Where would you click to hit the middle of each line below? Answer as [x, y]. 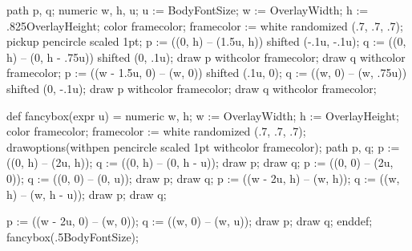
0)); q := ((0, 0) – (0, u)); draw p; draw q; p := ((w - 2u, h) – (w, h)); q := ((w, [203, 178]
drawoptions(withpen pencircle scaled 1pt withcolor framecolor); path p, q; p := [203, 146]
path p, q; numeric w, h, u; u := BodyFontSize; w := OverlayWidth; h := [188, 10]
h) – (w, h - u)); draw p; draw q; [87, 194]
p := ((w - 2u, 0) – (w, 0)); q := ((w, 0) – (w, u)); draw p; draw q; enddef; [190, 221]
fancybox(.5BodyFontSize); [73, 236]
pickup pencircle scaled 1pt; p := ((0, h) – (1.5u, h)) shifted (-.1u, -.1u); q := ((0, [206, 41]
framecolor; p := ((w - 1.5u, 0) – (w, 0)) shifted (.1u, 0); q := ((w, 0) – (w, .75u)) [207, 73]
